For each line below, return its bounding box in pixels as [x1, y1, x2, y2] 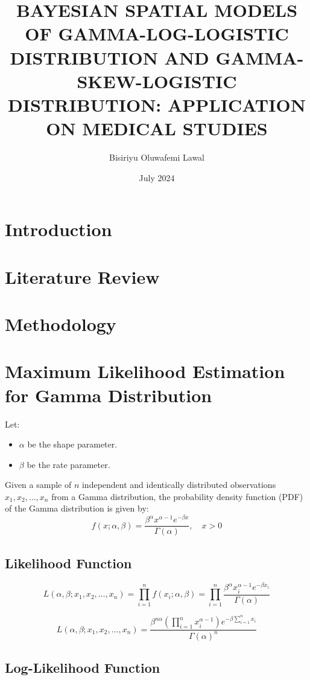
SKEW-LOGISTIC [77, 68, 237, 93]
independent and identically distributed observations [81, 478, 276, 491]
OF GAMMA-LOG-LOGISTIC [25, 21, 289, 46]
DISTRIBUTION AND [10, 45, 209, 69]
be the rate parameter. [27, 458, 110, 470]
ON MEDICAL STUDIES [46, 116, 268, 141]
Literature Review [5, 264, 160, 289]
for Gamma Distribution [5, 382, 212, 407]
